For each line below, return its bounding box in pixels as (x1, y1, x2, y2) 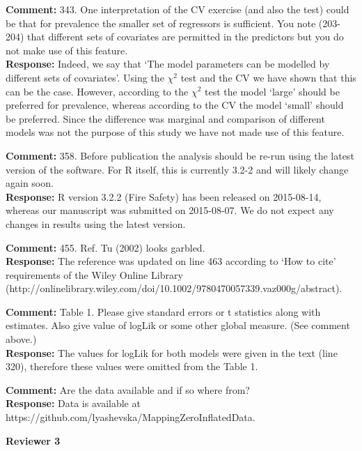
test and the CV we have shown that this (180, 70, 356, 84)
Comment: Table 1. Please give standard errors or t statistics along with (6, 304, 321, 319)
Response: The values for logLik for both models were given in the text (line (6, 345, 338, 360)
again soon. (6, 176, 54, 190)
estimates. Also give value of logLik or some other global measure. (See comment (6, 318, 350, 332)
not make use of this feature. (6, 43, 128, 57)
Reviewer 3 (6, 433, 61, 448)
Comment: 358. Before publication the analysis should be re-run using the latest (6, 148, 354, 162)
